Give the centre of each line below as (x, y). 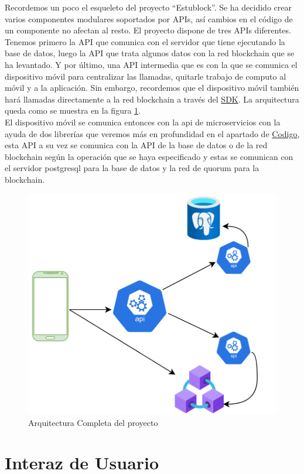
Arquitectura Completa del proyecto (93, 422)
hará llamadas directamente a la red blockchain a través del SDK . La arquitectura (152, 99)
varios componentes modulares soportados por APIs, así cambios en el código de (149, 18)
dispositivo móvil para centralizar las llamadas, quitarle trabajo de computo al (146, 76)
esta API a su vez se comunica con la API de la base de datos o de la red (136, 145)
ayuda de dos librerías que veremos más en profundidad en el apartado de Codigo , (152, 133)
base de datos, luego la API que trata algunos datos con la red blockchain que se (150, 53)
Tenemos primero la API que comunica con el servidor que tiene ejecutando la (145, 41)
